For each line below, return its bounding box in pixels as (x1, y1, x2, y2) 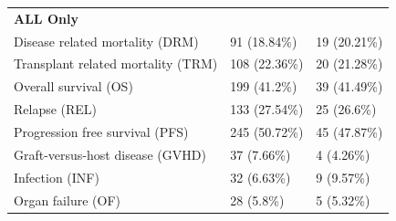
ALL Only (14, 8, 78, 27)
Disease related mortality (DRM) (14, 31, 199, 50)
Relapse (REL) (14, 100, 98, 119)
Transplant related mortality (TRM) (14, 54, 218, 73)
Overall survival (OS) (14, 77, 133, 96)
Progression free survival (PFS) (14, 121, 189, 141)
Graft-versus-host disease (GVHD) (14, 144, 206, 163)
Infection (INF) (14, 167, 99, 186)
